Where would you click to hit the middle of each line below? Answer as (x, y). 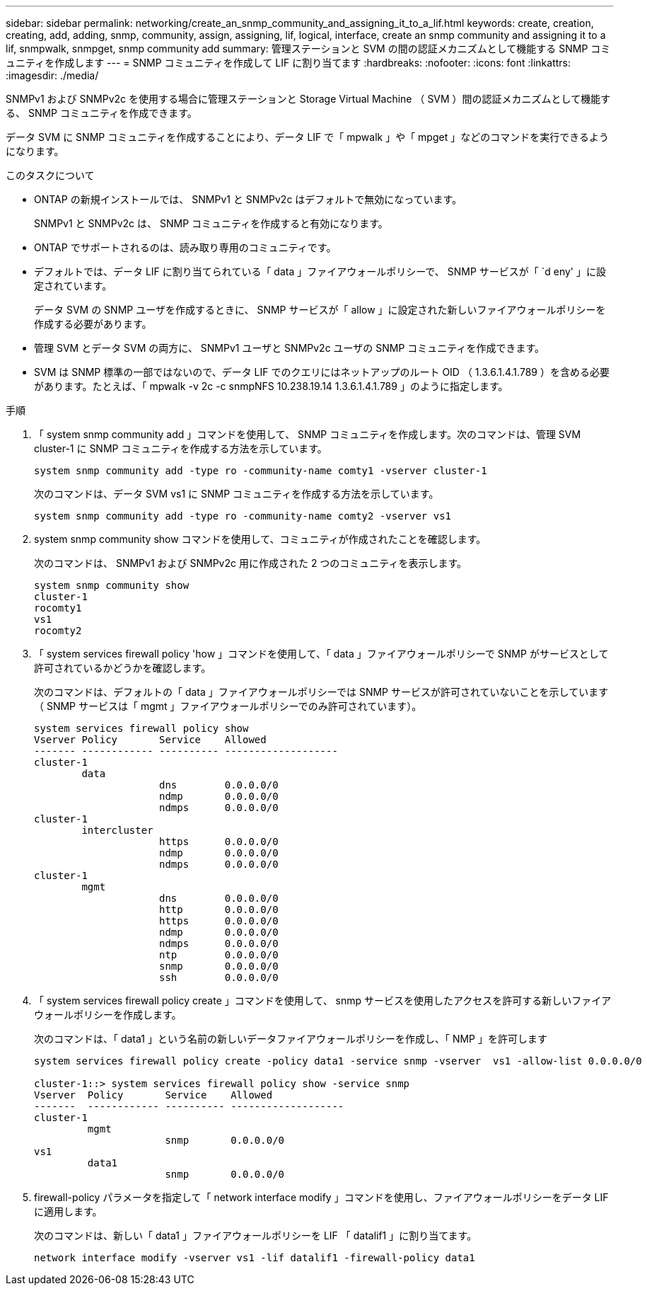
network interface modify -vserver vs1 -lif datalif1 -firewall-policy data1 (255, 1258)
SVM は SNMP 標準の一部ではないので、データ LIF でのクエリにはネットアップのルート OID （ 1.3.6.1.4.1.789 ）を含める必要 (322, 372)
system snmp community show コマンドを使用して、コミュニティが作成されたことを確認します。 (260, 539)
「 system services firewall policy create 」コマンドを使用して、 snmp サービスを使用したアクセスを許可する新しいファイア (323, 1000)
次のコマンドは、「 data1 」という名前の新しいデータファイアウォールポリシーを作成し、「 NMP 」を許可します (291, 1039)
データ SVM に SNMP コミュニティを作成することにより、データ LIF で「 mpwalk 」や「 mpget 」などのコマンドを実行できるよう (307, 137)
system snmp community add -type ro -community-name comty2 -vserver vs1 (243, 516)
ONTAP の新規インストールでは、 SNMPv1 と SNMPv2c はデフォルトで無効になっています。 (248, 199)
